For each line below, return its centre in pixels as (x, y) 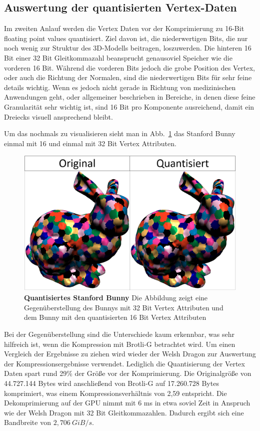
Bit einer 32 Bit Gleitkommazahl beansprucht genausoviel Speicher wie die (118, 57)
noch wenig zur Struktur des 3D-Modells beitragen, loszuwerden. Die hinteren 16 (128, 48)
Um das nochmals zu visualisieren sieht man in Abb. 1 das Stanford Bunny (120, 133)
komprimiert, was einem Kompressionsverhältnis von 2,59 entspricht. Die (115, 393)
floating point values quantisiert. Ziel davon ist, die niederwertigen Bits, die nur (126, 38)
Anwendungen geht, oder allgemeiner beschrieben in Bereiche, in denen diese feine (130, 97)
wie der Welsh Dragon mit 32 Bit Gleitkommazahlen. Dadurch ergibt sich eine (124, 412)
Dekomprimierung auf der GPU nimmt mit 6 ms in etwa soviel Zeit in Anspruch (127, 403)
